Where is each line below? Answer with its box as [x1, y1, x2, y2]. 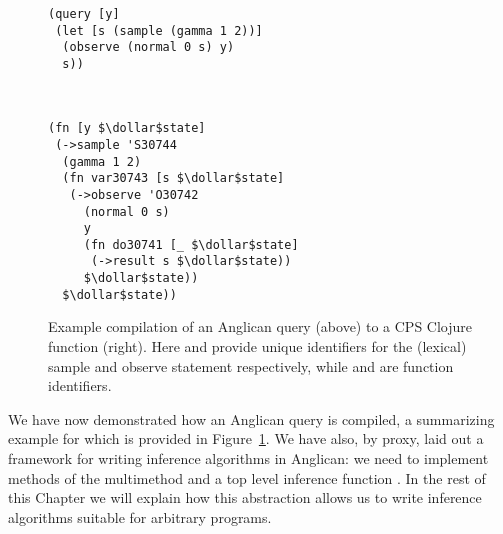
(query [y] [48, 7, 120, 21]
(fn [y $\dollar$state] [48, 121, 206, 136]
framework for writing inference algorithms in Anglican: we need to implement [8, 448, 489, 468]
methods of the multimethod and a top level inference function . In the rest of [8, 467, 486, 488]
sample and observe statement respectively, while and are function [48, 355, 454, 376]
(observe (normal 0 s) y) [62, 40, 235, 55]
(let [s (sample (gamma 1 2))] [55, 23, 263, 38]
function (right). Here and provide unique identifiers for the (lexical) [48, 336, 467, 357]
